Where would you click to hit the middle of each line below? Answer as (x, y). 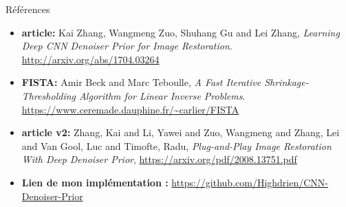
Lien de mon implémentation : (95, 182)
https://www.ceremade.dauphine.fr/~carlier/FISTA (130, 109)
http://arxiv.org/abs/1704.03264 (90, 59)
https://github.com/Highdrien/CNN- (250, 182)
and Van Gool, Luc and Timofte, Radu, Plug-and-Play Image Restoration (176, 145)
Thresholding (48, 95)
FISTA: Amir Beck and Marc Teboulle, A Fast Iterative (141, 82)
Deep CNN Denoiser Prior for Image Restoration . (127, 46)
